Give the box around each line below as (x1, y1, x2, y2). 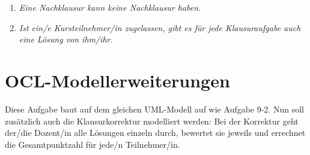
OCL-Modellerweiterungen (5, 68, 230, 92)
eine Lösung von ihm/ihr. (19, 33, 113, 45)
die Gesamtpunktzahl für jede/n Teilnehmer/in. (5, 138, 180, 150)
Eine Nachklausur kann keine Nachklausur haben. (19, 1, 201, 13)
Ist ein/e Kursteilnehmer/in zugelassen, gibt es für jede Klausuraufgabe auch (19, 21, 301, 34)
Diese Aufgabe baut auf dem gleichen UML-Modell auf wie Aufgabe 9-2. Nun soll (5, 102, 304, 115)
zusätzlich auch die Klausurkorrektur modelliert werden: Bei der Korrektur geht (5, 114, 299, 127)
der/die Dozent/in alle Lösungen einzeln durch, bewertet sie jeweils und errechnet (5, 126, 306, 139)
